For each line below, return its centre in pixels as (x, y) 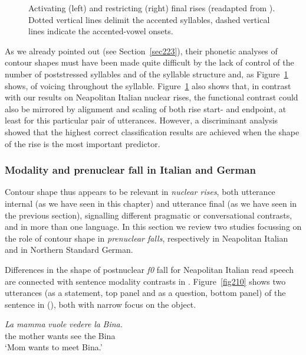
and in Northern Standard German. (69, 250)
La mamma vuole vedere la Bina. (64, 324)
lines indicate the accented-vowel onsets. (101, 31)
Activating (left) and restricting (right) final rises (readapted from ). (152, 8)
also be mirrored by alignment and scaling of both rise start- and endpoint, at (146, 108)
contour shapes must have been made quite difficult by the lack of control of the (149, 62)
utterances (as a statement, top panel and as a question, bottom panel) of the (145, 293)
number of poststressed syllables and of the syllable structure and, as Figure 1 (147, 74)
